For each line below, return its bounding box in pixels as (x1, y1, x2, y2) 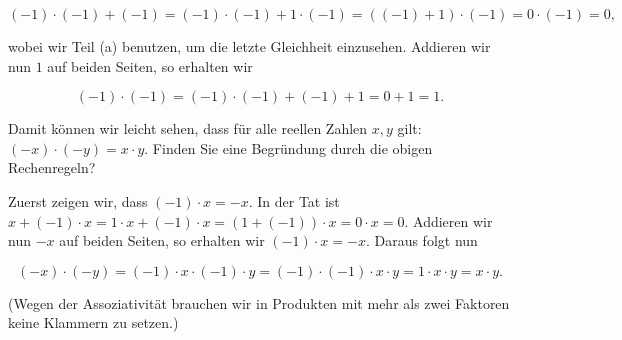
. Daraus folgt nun (365, 230, 478, 251)
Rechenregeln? (8, 157, 96, 178)
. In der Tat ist (248, 190, 340, 211)
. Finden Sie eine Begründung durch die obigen (144, 137, 433, 158)
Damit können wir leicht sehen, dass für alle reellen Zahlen (8, 118, 368, 139)
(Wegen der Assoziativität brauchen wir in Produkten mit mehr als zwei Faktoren (8, 292, 510, 313)
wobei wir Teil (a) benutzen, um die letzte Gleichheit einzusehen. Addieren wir (8, 36, 491, 56)
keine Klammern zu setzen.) (8, 312, 179, 333)
